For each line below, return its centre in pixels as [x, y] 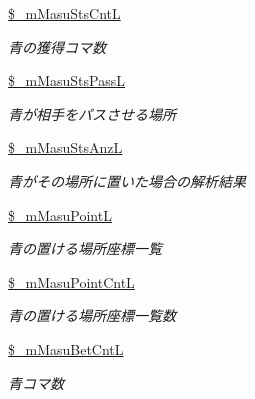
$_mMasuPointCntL [71, 281]
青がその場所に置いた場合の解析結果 [127, 180]
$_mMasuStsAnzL [65, 147]
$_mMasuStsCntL [64, 13]
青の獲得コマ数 [57, 46]
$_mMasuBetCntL [66, 348]
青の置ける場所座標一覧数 [92, 315]
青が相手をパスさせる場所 [92, 113]
